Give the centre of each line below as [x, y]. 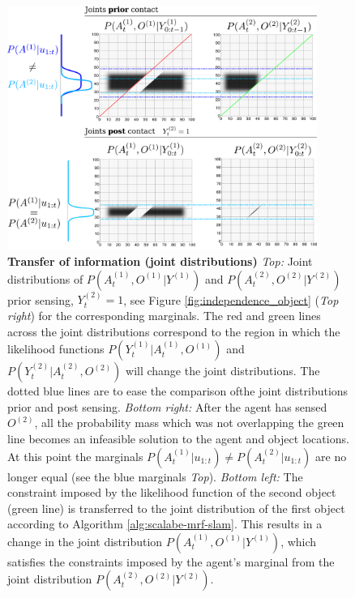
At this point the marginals [75, 456]
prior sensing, [41, 299]
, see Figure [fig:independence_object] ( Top [231, 299]
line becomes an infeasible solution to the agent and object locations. [178, 438]
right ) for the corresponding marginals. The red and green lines [164, 315]
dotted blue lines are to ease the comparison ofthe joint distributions [178, 391]
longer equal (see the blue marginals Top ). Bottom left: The [155, 476]
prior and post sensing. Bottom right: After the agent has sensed [167, 406]
